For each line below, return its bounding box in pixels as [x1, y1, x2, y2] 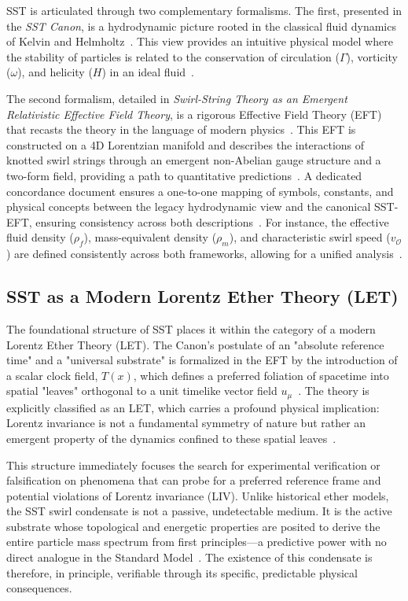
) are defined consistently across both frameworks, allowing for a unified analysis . [6, 245, 402, 262]
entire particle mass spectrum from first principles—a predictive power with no [6, 533, 387, 550]
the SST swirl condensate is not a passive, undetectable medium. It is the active [6, 503, 392, 519]
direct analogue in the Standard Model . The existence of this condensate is [6, 549, 373, 566]
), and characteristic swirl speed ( [229, 229, 391, 245]
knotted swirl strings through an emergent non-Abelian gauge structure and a [6, 152, 381, 168]
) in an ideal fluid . [101, 64, 194, 80]
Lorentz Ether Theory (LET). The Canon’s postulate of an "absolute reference [6, 336, 384, 352]
